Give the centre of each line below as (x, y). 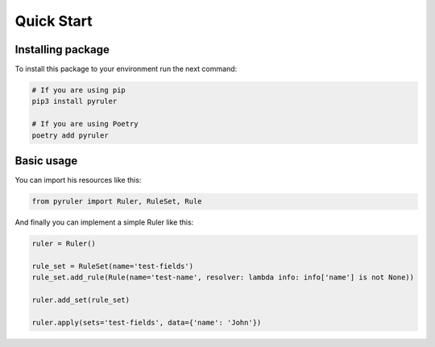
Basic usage (46, 161)
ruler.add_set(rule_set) (81, 300)
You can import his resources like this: (78, 180)
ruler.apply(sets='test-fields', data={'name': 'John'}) (147, 322)
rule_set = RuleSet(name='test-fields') (112, 266)
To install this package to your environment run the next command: (126, 69)
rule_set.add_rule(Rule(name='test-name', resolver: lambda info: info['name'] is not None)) (223, 277)
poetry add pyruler (70, 135)
